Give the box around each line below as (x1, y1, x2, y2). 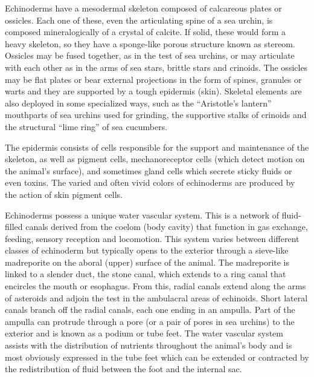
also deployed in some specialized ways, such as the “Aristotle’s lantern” (5, 96, 272, 109)
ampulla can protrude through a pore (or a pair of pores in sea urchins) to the (5, 315, 295, 327)
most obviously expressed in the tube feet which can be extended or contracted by (5, 350, 309, 363)
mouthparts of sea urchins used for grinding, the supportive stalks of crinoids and (5, 108, 307, 121)
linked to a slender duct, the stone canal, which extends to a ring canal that (5, 267, 286, 280)
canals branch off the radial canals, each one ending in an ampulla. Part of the (5, 303, 295, 316)
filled (5, 220, 23, 233)
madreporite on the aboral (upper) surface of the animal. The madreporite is (5, 255, 290, 268)
